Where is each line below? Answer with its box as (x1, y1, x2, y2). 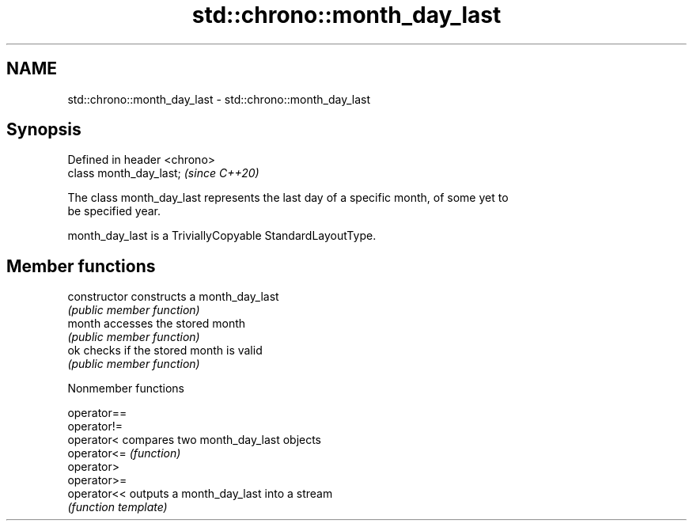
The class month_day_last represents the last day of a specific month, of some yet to (67, 191, 509, 205)
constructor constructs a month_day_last (67, 290, 279, 304)
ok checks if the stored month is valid (67, 343, 263, 358)
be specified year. (67, 204, 161, 218)
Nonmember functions (67, 381, 184, 396)
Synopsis (6, 119, 81, 140)
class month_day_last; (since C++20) (67, 166, 259, 180)
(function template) (67, 500, 168, 514)
